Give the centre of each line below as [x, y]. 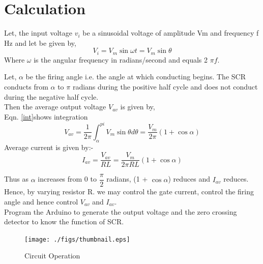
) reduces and [189, 179]
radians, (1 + [127, 179]
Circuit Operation [52, 256]
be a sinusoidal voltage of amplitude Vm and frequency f [171, 33]
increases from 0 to [67, 179]
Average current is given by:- [49, 147]
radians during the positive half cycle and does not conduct [165, 86]
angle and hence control [41, 201]
